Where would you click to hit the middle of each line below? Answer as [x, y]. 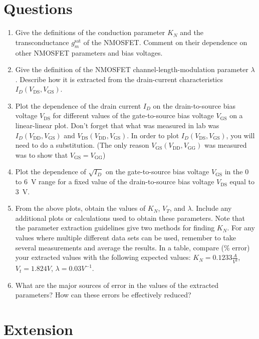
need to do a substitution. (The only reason [82, 145]
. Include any [212, 208]
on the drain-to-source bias [194, 105]
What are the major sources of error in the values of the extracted [117, 285]
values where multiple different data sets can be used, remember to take [126, 238]
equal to [242, 182]
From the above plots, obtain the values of [80, 208]
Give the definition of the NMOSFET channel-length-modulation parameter [132, 69]
